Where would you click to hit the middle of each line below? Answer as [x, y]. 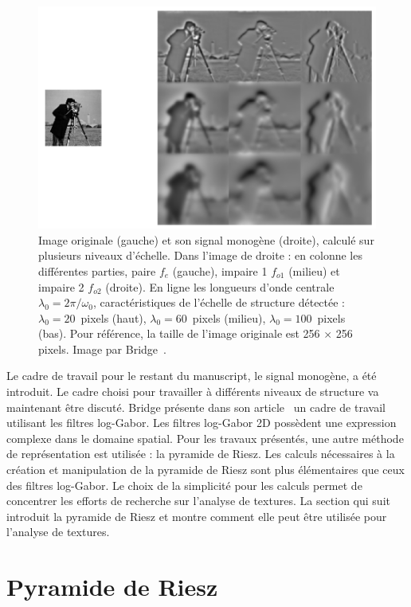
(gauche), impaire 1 [220, 270]
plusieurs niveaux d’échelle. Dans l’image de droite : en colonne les [200, 255]
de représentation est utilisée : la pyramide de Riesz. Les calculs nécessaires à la [201, 454]
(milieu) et [314, 270]
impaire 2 [61, 286]
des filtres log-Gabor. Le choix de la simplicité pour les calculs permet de [184, 485]
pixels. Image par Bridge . [102, 349]
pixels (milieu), [229, 317]
